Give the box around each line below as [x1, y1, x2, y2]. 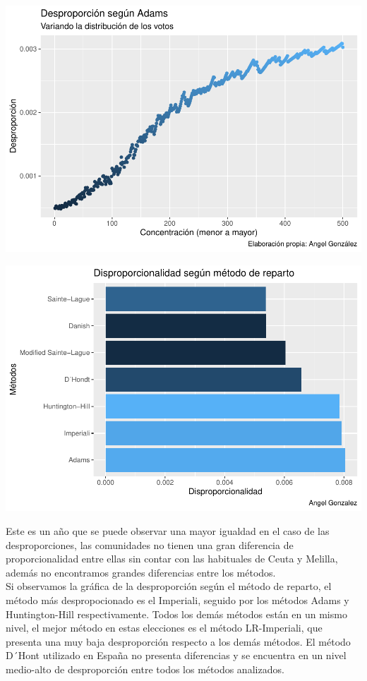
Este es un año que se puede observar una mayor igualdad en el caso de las [6, 524, 330, 538]
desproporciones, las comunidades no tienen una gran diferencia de [6, 537, 294, 552]
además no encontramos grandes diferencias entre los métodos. [6, 565, 276, 579]
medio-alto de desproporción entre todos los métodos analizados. [6, 661, 284, 676]
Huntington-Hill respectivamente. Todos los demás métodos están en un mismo [6, 606, 347, 621]
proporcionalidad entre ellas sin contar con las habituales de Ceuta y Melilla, [6, 551, 338, 566]
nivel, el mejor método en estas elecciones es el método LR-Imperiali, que [6, 620, 323, 635]
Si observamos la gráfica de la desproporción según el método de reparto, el [6, 579, 332, 593]
